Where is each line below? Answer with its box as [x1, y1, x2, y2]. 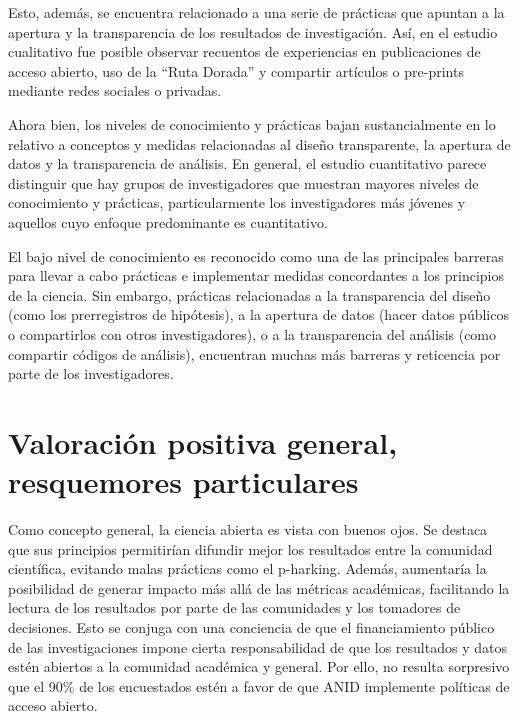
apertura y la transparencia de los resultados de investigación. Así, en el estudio [8, 21, 498, 42]
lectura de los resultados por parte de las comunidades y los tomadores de [8, 597, 461, 618]
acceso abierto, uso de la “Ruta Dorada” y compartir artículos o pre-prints [8, 60, 464, 81]
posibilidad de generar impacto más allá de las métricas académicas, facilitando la [8, 577, 510, 598]
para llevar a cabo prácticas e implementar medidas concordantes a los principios [8, 265, 505, 286]
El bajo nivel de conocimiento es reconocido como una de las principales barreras [8, 245, 504, 266]
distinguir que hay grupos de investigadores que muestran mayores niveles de [8, 172, 479, 193]
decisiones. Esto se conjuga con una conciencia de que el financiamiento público [8, 616, 495, 637]
